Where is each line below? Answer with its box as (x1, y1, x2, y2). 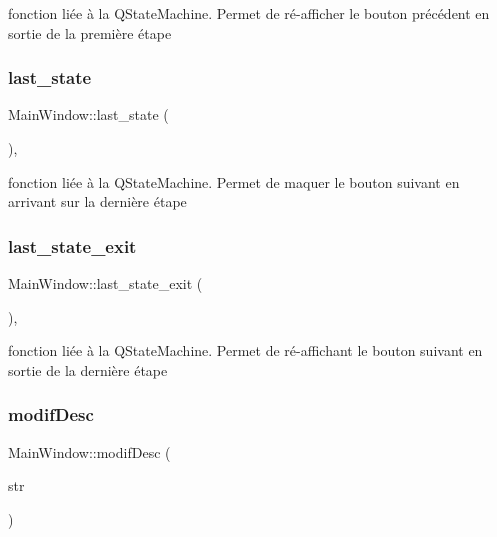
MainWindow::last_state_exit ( (8, 273, 203, 293)
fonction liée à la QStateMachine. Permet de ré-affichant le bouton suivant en (8, 340, 483, 361)
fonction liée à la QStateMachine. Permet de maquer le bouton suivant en (8, 171, 460, 192)
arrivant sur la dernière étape (8, 191, 187, 212)
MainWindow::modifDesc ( (8, 441, 171, 462)
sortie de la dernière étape (8, 359, 168, 380)
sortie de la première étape (8, 22, 172, 43)
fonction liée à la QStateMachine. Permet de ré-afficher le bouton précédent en (8, 3, 490, 23)
